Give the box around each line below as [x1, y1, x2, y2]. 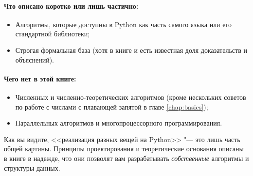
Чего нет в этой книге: [4, 73, 76, 83]
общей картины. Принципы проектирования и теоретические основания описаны [4, 144, 244, 154]
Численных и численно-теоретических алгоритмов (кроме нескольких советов [15, 92, 246, 102]
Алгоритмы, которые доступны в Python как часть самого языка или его [15, 19, 232, 29]
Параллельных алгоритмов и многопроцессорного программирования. [15, 118, 222, 128]
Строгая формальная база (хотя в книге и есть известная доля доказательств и [15, 45, 247, 55]
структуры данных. [4, 162, 60, 173]
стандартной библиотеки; [15, 29, 90, 39]
